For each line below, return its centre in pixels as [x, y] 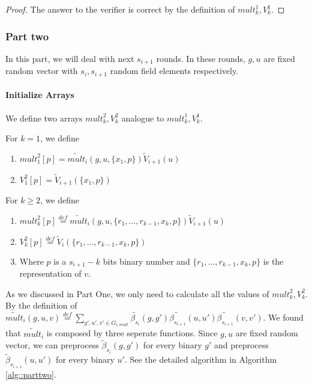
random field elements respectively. [174, 71]
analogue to [143, 118]
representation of [50, 273]
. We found [283, 317]
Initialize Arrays [40, 95]
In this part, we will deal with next [70, 58]
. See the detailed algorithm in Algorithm [201, 359]
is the [273, 261]
